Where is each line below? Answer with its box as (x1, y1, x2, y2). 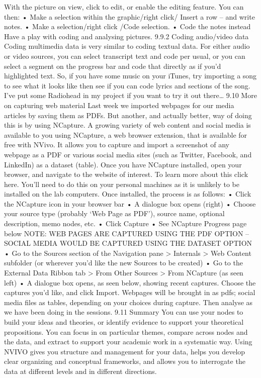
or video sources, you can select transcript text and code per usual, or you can (4, 50, 245, 61)
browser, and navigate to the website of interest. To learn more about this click (4, 169, 248, 179)
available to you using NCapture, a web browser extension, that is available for (4, 129, 247, 140)
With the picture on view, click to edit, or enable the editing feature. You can (4, 2, 244, 12)
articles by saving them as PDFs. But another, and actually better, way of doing (4, 110, 252, 120)
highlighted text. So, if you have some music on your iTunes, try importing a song (4, 70, 257, 81)
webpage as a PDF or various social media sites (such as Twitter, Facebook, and (4, 149, 252, 159)
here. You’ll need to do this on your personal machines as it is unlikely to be (4, 178, 239, 189)
